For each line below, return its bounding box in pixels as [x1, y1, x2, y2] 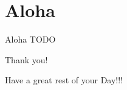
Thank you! [5, 53, 48, 66]
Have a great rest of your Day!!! [5, 74, 123, 86]
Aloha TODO [5, 33, 56, 46]
